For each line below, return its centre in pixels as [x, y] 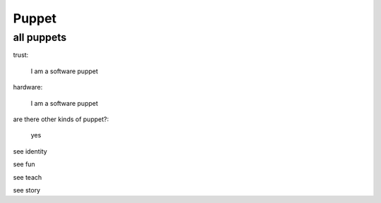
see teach [28, 177]
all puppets [40, 37]
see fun [24, 164]
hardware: [28, 87]
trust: [21, 55]
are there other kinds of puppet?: [61, 119]
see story [27, 190]
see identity [30, 151]
